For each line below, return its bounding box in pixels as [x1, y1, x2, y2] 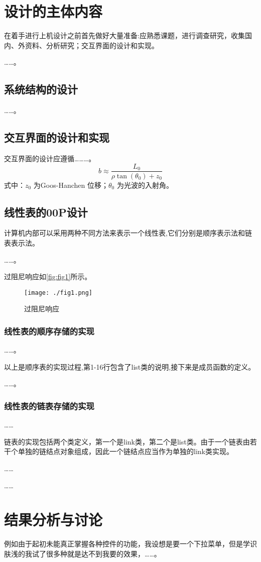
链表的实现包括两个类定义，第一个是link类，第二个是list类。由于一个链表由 [4, 436, 250, 446]
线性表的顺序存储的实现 [4, 324, 94, 337]
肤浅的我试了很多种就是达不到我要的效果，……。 [4, 548, 161, 558]
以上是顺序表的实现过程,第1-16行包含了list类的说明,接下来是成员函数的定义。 [4, 361, 255, 372]
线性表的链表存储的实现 [4, 399, 94, 412]
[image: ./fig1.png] [24, 289, 93, 296]
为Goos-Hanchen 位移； [33, 179, 108, 190]
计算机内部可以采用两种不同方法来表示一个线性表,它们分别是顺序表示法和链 [4, 228, 252, 238]
